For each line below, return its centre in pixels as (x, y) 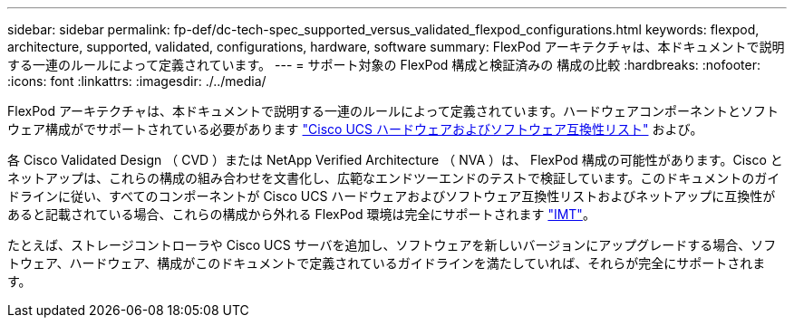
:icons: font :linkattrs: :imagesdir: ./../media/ (137, 81)
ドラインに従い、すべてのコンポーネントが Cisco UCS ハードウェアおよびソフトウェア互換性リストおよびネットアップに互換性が (392, 196)
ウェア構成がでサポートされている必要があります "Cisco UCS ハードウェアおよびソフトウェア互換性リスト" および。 (355, 129)
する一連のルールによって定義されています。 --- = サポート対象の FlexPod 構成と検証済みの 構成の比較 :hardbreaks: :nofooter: (384, 65)
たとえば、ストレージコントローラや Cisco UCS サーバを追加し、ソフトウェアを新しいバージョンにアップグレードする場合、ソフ (392, 245)
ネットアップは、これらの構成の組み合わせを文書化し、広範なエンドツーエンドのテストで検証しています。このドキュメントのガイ (394, 178)
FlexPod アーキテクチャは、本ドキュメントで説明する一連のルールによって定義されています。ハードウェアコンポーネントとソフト (393, 111)
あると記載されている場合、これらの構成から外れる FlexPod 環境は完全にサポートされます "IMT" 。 (301, 214)
